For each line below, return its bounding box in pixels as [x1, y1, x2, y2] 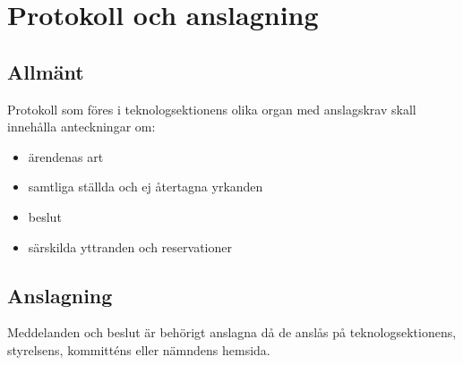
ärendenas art [28, 147, 104, 166]
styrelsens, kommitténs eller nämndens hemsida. [7, 340, 270, 359]
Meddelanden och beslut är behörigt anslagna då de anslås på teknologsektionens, [7, 323, 457, 342]
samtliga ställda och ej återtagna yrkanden [28, 177, 263, 196]
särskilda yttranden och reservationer [28, 237, 232, 256]
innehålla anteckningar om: [7, 117, 156, 136]
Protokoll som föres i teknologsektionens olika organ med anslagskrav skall [7, 99, 416, 118]
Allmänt [7, 57, 84, 85]
